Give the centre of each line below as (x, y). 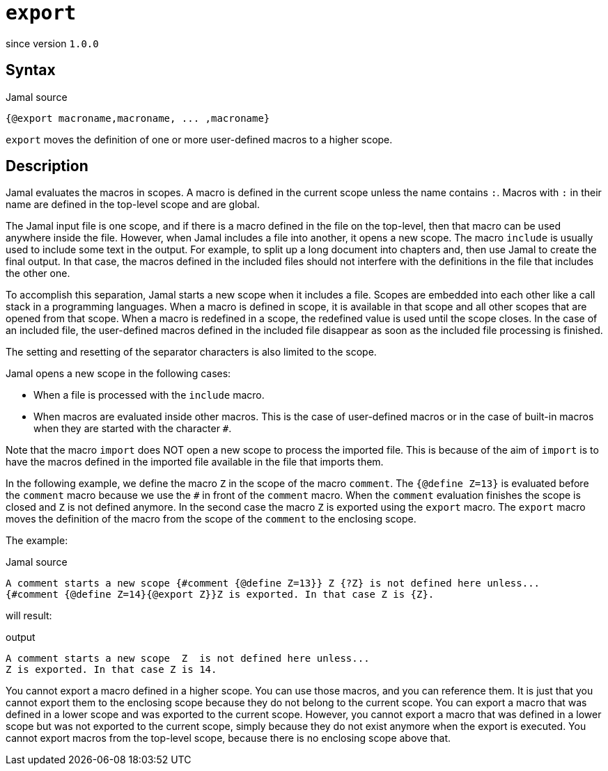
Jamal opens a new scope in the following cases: (118, 374)
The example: (37, 541)
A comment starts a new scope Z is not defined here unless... (188, 659)
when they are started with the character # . (133, 429)
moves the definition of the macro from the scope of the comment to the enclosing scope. (211, 519)
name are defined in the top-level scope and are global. (133, 205)
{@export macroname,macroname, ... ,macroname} (138, 118)
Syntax (31, 70)
